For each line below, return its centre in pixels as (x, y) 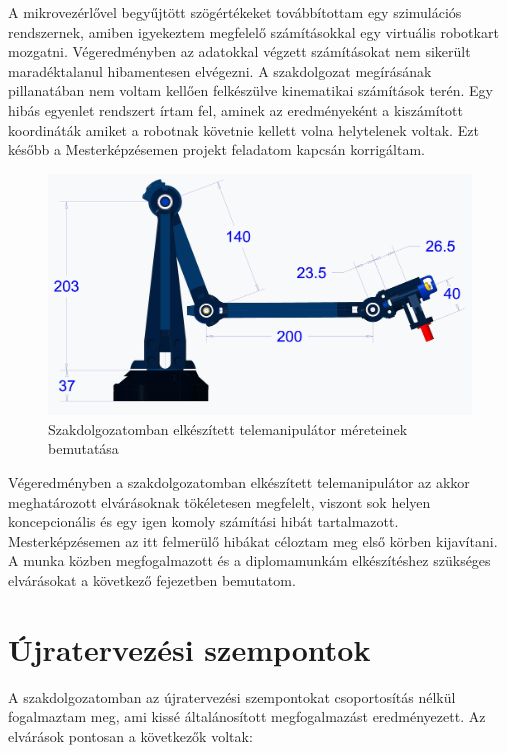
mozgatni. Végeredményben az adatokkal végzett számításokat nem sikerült (239, 51)
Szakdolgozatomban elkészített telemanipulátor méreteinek (228, 428)
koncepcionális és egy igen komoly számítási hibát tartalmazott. (203, 521)
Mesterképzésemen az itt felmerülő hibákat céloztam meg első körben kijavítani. (253, 540)
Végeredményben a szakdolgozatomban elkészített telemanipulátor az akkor (239, 481)
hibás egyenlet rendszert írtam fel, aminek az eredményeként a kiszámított (235, 109)
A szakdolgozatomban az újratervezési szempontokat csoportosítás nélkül (232, 696)
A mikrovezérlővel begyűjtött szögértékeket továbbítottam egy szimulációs (235, 12)
